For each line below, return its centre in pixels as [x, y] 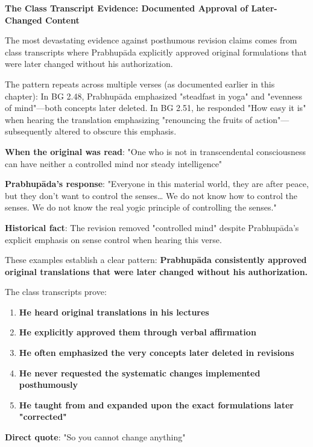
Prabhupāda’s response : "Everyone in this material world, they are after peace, [157, 184]
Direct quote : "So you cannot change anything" [95, 437]
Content [62, 20]
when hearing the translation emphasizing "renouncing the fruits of [129, 119]
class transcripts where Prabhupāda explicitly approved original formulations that [156, 52]
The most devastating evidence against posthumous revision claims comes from [151, 40]
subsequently [29, 131]
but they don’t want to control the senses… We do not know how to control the [151, 195]
